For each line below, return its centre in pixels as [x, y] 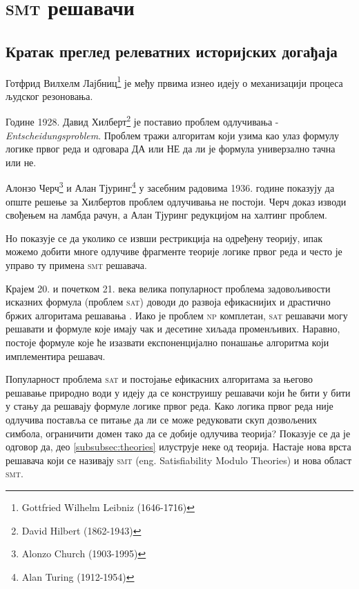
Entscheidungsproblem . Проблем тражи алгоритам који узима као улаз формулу [173, 135]
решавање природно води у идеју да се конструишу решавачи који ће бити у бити [178, 392]
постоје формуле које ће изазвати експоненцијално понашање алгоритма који [167, 342]
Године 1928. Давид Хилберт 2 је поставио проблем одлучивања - [142, 121]
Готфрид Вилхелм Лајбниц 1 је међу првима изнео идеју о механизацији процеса [174, 81]
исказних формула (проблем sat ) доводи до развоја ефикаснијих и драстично [168, 302]
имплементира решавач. [56, 356]
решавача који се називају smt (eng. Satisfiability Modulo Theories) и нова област [179, 460]
